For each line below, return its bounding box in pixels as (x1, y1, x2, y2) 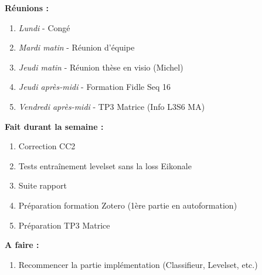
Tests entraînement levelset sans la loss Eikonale (18, 159, 192, 172)
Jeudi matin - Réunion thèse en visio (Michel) (18, 61, 183, 73)
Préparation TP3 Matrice (18, 219, 110, 231)
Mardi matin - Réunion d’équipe (18, 41, 135, 53)
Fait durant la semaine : (5, 120, 104, 132)
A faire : (5, 239, 39, 251)
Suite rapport (18, 179, 67, 192)
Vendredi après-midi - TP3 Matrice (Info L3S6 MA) (18, 100, 205, 112)
